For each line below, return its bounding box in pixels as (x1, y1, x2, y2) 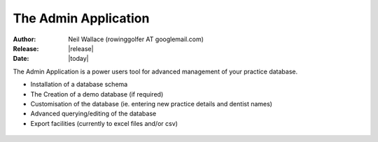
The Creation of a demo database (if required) (30, 90, 164, 98)
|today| (68, 55, 89, 63)
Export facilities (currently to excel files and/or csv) (30, 119, 178, 127)
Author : (13, 35, 36, 43)
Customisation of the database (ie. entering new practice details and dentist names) (30, 99, 273, 108)
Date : (13, 55, 29, 63)
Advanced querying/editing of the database (30, 109, 157, 118)
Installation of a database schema (30, 80, 128, 89)
